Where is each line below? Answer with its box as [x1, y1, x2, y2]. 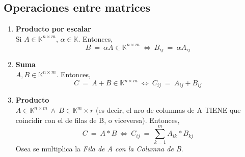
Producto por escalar [15, 23, 91, 34]
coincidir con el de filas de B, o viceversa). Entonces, [15, 114, 180, 125]
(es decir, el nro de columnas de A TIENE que [95, 105, 241, 115]
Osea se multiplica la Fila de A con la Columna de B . [15, 143, 183, 154]
